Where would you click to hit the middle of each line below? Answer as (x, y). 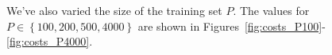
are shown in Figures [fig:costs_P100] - (232, 26)
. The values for (271, 10)
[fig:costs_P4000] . (50, 41)
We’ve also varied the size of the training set (114, 10)
